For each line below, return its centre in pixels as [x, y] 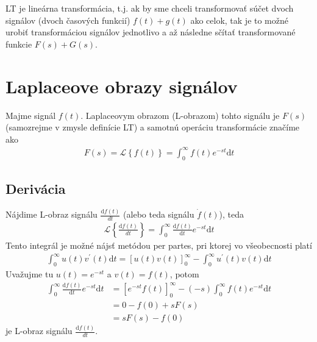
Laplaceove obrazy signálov [122, 86]
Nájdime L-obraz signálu [52, 214]
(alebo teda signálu [159, 214]
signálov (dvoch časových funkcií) [68, 20]
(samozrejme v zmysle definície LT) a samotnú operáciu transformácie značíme [153, 127]
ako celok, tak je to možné [239, 20]
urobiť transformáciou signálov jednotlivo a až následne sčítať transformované [151, 32]
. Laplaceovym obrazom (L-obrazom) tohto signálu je [180, 115]
